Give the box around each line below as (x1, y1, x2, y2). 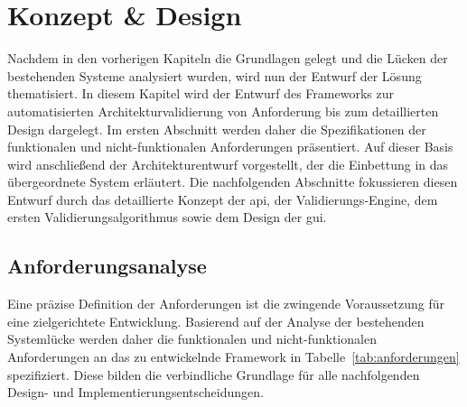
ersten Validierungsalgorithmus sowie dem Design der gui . (7, 208, 327, 227)
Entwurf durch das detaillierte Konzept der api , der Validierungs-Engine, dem (7, 190, 438, 208)
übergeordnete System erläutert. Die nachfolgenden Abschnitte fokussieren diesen (7, 172, 458, 191)
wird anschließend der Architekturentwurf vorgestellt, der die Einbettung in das (7, 154, 449, 173)
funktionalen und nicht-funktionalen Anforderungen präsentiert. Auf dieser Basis (7, 137, 453, 156)
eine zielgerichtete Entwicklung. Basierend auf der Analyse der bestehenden (7, 311, 425, 330)
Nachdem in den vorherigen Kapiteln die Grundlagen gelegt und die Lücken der (7, 49, 448, 68)
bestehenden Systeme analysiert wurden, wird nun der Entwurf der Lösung (7, 66, 422, 85)
